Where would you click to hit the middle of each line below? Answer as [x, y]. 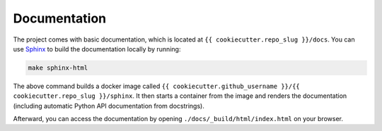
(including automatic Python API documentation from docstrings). [109, 106]
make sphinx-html [58, 68]
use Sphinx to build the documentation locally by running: [97, 49]
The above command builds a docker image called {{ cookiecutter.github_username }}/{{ [156, 86]
